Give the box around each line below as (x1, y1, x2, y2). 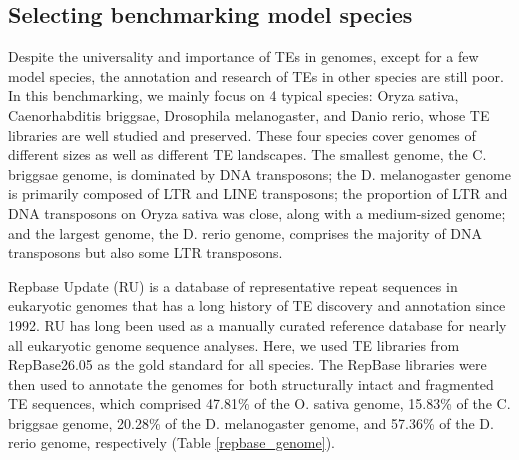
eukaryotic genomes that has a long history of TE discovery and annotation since (8, 295, 506, 316)
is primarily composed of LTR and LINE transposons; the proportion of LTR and (8, 183, 508, 204)
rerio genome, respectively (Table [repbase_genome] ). (8, 432, 335, 453)
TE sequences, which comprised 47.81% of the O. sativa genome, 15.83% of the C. (8, 393, 511, 414)
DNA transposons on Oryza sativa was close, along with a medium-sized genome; (8, 202, 506, 223)
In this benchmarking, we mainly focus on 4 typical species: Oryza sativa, (8, 85, 459, 106)
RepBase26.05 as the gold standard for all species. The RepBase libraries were (8, 354, 487, 375)
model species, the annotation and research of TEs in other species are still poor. (8, 65, 504, 86)
